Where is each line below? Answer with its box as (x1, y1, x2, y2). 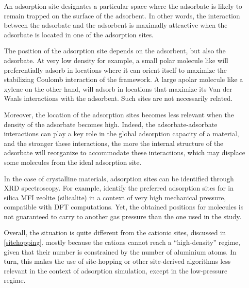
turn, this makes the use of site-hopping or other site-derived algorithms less (4, 256, 231, 266)
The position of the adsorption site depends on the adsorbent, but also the (4, 46, 226, 56)
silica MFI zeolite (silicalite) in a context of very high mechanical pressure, (4, 192, 226, 202)
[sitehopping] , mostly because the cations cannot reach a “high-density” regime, (4, 237, 240, 247)
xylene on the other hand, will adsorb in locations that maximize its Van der (4, 83, 232, 94)
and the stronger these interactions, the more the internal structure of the (4, 138, 224, 148)
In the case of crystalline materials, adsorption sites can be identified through (4, 173, 234, 183)
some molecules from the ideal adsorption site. (4, 157, 142, 167)
